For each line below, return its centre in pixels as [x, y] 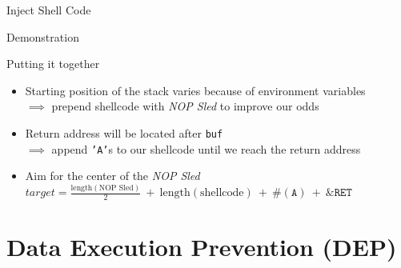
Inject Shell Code [49, 10]
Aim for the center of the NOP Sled [112, 176]
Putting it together [53, 64]
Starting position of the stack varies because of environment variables [195, 90]
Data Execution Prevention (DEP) [202, 247]
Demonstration [43, 36]
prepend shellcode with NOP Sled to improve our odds [185, 106]
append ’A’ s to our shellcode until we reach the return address [206, 148]
